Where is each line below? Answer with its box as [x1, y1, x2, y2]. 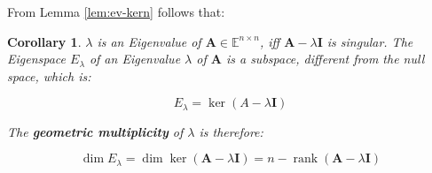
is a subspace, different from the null [225, 49, 425, 68]
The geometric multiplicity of [7, 122, 184, 140]
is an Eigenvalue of [97, 32, 201, 50]
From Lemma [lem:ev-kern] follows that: [7, 3, 225, 20]
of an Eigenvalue [89, 49, 181, 68]
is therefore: [199, 122, 263, 140]
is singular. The [326, 32, 413, 50]
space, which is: [7, 66, 91, 85]
